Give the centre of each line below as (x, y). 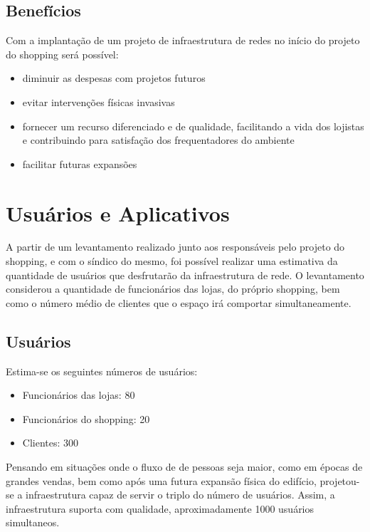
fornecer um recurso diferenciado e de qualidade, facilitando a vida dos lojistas (193, 126)
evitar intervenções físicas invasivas (99, 101)
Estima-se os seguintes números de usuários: (102, 371)
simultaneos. (33, 522)
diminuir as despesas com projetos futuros (114, 78)
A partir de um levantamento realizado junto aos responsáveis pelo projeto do (175, 247)
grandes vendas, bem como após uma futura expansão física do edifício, (161, 480)
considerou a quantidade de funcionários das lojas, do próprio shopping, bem (173, 289)
